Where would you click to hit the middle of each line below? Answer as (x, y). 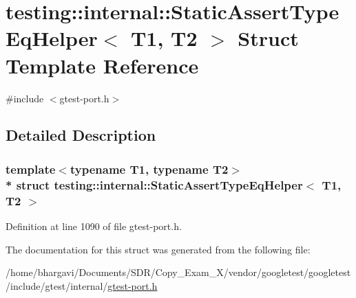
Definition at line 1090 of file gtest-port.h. (94, 226)
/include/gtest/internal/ (57, 285)
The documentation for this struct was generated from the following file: (158, 249)
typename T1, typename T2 (149, 169)
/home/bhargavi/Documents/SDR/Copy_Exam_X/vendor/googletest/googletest (178, 272)
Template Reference (102, 65)
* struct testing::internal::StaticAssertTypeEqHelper (154, 184)
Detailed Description (81, 135)
